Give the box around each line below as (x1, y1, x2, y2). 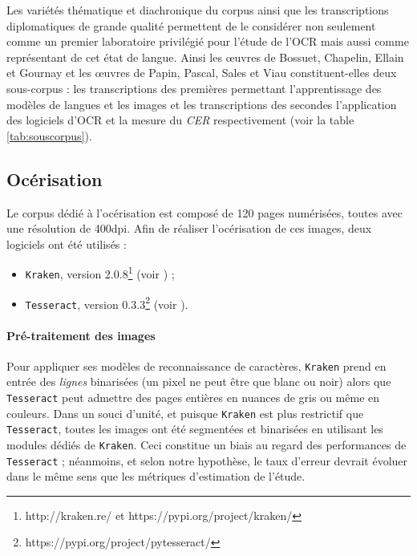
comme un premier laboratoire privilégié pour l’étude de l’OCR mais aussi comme (6, 33, 409, 50)
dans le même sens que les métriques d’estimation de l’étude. (6, 468, 306, 485)
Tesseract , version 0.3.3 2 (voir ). (25, 293, 188, 312)
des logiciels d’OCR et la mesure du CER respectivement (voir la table (6, 112, 354, 128)
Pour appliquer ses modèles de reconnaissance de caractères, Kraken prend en (6, 357, 387, 374)
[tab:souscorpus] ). (6, 127, 92, 144)
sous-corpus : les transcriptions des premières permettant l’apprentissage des (6, 79, 382, 96)
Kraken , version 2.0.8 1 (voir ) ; (25, 263, 175, 282)
